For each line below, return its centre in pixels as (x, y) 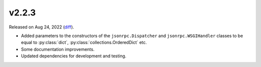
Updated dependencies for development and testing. (74, 56)
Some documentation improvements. (58, 49)
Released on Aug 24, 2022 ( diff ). (42, 27)
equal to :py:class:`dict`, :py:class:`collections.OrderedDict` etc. (84, 42)
